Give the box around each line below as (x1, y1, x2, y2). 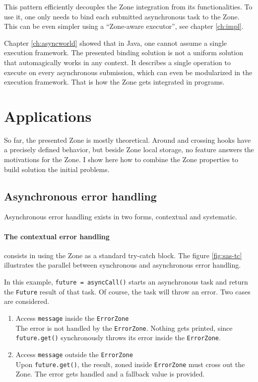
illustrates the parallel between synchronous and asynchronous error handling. (4, 260, 241, 270)
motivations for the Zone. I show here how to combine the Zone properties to (4, 154, 239, 165)
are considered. (4, 296, 50, 306)
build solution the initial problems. (4, 164, 110, 174)
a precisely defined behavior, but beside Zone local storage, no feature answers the (4, 144, 254, 155)
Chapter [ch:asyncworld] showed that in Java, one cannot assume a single (4, 37, 227, 48)
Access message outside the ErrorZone (15, 349, 133, 359)
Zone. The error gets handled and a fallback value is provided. (15, 369, 205, 379)
